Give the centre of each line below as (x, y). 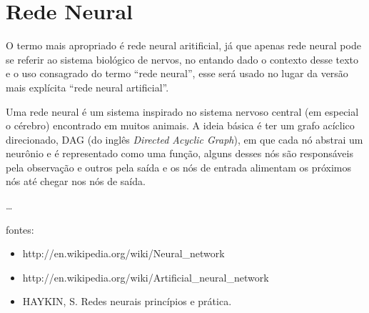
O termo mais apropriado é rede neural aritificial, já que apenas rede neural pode (183, 45)
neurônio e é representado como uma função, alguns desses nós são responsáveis (180, 153)
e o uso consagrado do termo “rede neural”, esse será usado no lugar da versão (177, 73)
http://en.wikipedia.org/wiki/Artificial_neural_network (146, 277)
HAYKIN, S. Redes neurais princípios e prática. (127, 301)
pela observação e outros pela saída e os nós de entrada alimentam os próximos (179, 167)
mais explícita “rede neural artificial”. (87, 87)
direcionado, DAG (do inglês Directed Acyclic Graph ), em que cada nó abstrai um (184, 139)
